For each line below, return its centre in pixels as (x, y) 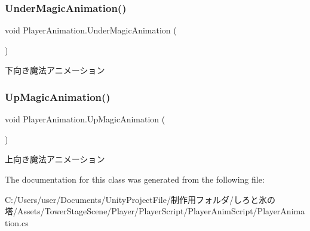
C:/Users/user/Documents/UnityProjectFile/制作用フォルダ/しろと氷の (140, 199)
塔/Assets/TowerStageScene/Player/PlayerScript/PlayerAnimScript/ (131, 211)
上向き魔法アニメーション (55, 159)
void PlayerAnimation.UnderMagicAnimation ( (91, 30)
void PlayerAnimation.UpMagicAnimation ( (85, 119)
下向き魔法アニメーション (55, 70)
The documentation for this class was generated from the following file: (135, 179)
